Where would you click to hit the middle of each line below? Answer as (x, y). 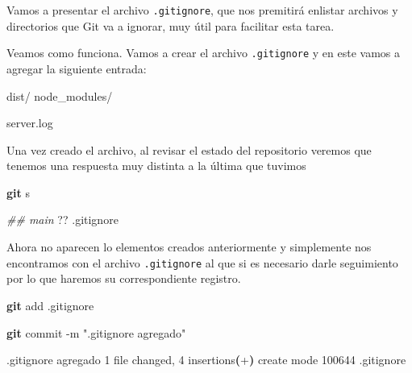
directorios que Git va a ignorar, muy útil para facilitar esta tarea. (171, 25)
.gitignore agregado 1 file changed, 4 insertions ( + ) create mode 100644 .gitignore (206, 360)
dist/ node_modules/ (60, 95)
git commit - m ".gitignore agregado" (96, 332)
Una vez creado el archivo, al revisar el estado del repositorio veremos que (189, 149)
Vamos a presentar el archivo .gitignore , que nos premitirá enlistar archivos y (202, 10)
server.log (30, 123)
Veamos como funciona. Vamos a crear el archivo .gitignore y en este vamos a (204, 53)
